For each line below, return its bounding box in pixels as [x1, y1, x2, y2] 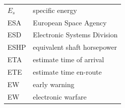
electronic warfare [33, 91, 87, 102]
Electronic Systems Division [33, 29, 118, 40]
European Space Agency [33, 17, 107, 27]
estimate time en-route [33, 66, 102, 77]
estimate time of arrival [33, 54, 104, 65]
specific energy [33, 4, 77, 15]
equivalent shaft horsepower [33, 42, 117, 52]
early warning [33, 79, 74, 89]
